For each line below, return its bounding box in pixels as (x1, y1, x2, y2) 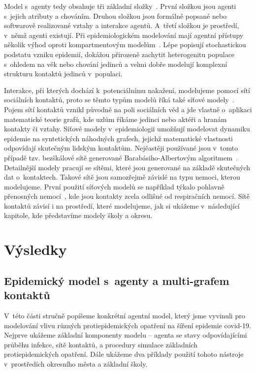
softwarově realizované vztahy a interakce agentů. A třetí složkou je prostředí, (4, 20, 239, 31)
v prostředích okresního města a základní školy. (4, 359, 148, 369)
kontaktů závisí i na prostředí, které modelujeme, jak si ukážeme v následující (4, 200, 240, 211)
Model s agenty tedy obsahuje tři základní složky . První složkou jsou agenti (4, 1, 236, 11)
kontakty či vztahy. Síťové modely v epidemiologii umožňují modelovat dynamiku (4, 124, 250, 134)
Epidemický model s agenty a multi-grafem (4, 273, 229, 288)
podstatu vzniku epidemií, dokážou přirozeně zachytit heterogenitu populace (4, 49, 235, 59)
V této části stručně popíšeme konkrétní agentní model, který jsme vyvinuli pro (4, 310, 245, 321)
